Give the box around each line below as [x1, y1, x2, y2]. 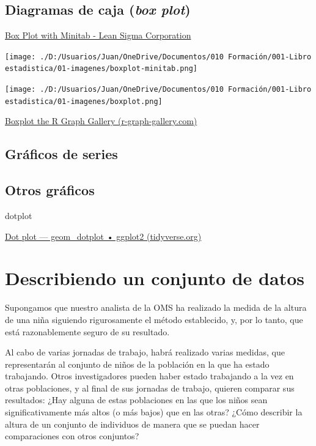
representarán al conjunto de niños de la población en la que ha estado [5, 357, 270, 370]
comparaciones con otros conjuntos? [5, 429, 139, 442]
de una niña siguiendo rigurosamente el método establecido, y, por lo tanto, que [5, 313, 303, 325]
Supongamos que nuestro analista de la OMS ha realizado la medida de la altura [5, 301, 307, 314]
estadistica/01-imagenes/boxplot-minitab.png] [5, 64, 197, 73]
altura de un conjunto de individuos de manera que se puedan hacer [5, 417, 260, 430]
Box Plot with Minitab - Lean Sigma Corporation [5, 29, 191, 42]
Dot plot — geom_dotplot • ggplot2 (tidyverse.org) [5, 229, 202, 242]
